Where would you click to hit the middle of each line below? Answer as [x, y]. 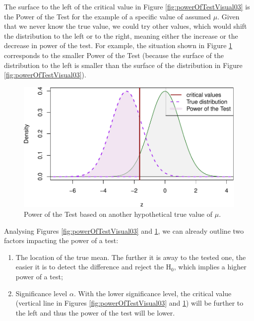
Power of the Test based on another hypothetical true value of [118, 214]
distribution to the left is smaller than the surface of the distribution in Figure [123, 65]
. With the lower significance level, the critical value [153, 293]
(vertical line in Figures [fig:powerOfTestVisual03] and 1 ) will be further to [129, 303]
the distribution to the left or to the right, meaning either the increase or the [121, 35]
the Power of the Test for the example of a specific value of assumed [108, 16]
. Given [228, 16]
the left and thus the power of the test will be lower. [95, 312]
